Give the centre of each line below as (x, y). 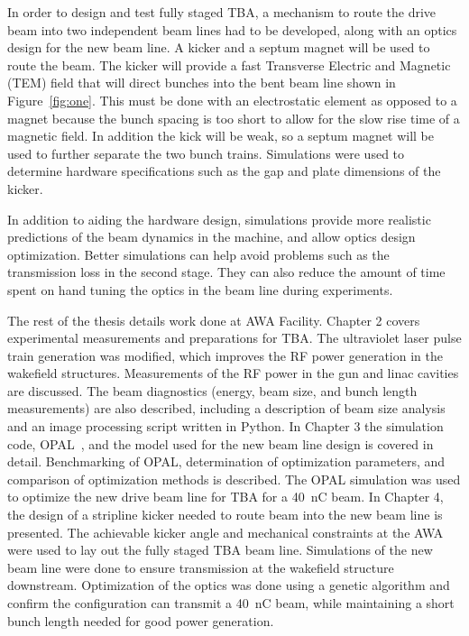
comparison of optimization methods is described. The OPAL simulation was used (234, 479)
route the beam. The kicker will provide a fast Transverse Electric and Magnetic (229, 65)
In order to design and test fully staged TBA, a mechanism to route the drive (222, 12)
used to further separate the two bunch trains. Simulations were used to (206, 153)
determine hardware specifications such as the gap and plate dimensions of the (224, 171)
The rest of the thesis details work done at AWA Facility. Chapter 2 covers (214, 320)
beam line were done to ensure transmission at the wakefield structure (201, 567)
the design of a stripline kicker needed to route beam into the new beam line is (225, 515)
